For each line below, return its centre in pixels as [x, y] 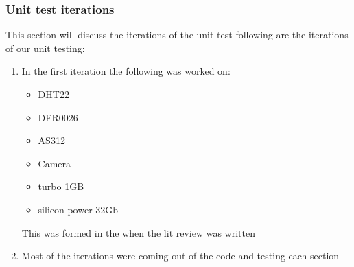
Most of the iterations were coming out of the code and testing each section [180, 256]
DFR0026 [58, 117]
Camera [55, 163]
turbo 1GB [61, 186]
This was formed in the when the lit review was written [138, 232]
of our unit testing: [45, 48]
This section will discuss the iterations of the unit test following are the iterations [177, 35]
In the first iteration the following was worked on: [126, 71]
